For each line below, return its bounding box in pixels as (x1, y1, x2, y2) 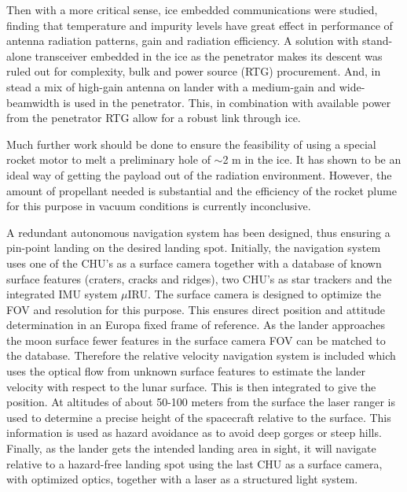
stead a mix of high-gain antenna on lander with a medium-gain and (6, 78, 335, 94)
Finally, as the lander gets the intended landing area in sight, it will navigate (6, 440, 376, 457)
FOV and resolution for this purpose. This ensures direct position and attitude (6, 301, 386, 317)
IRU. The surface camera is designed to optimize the (127, 286, 381, 302)
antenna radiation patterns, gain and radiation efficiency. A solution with (6, 32, 359, 49)
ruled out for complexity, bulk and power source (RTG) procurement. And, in (6, 63, 381, 80)
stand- (361, 32, 393, 49)
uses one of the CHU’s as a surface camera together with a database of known (6, 254, 382, 271)
